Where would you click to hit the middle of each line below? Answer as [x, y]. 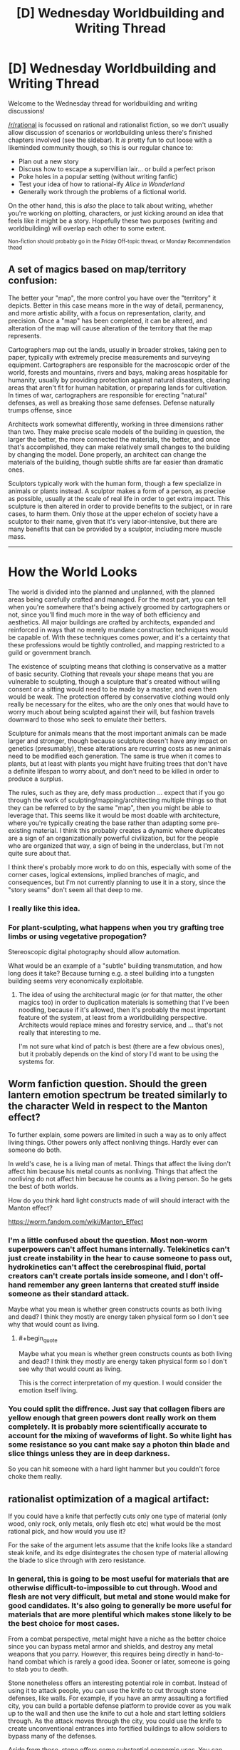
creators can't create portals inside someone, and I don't [108, 1275]
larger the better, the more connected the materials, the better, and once [114, 439]
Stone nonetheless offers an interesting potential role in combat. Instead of [118, 1683]
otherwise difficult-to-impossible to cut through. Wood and [113, 1587]
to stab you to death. [38, 1669]
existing [20, 830]
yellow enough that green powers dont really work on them [112, 1417]
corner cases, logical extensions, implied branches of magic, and [104, 874]
